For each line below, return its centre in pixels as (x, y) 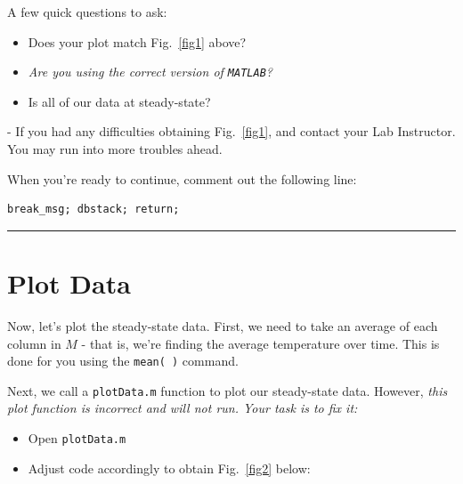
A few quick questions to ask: (87, 12)
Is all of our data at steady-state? (119, 101)
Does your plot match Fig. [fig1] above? (137, 41)
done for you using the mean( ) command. (123, 361)
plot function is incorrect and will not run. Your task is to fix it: (183, 408)
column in (34, 343)
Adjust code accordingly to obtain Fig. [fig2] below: (169, 468)
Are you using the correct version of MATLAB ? (150, 72)
